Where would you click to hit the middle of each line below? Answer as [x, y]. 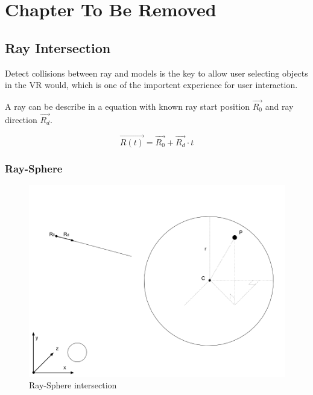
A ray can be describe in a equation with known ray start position [128, 106]
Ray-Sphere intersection [73, 385]
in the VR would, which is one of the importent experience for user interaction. [151, 85]
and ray [279, 106]
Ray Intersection [58, 47]
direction [21, 119]
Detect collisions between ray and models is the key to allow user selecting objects [156, 73]
